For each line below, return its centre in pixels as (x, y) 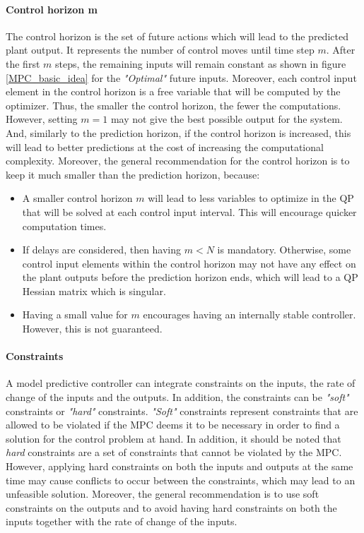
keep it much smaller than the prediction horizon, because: (133, 174)
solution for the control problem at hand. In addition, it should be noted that (174, 438)
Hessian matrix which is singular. (94, 291)
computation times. (64, 226)
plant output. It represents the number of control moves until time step (160, 50)
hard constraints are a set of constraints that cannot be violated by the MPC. (174, 452)
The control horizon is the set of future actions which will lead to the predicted (177, 36)
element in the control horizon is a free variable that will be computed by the (173, 91)
